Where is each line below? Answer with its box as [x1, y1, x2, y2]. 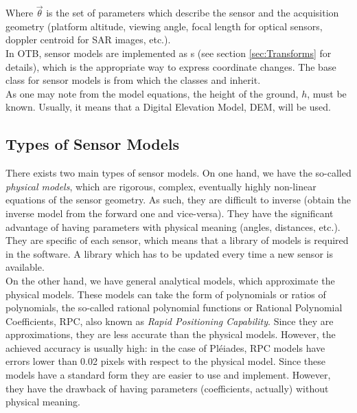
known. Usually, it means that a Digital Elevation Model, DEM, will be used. [5, 100, 331, 114]
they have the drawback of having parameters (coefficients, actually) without [5, 381, 329, 395]
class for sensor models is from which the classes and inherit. [5, 73, 261, 87]
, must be [307, 86, 347, 100]
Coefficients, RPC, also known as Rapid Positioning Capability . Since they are [5, 313, 334, 328]
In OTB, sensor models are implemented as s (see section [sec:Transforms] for [5, 46, 332, 60]
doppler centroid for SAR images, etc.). [5, 32, 171, 47]
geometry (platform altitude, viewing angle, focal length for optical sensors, [5, 19, 323, 33]
